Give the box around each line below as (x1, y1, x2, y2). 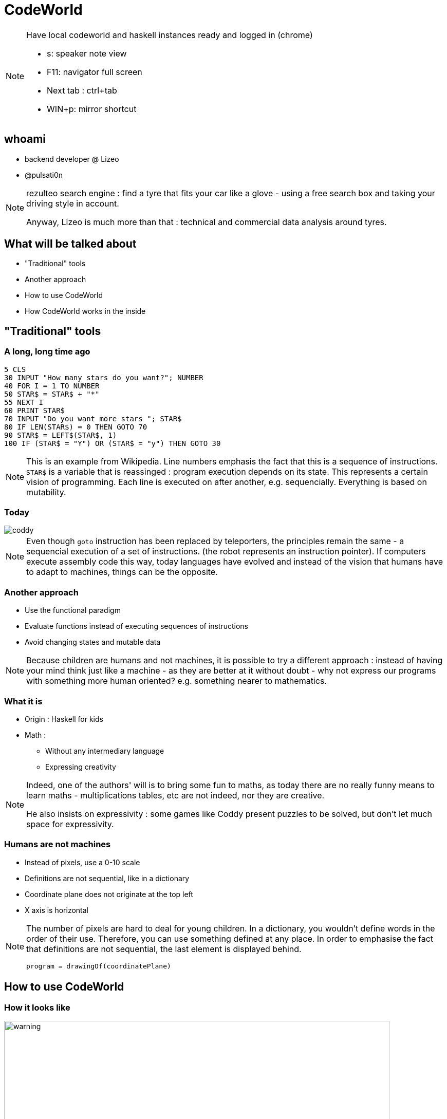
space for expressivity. (26, 818, 114, 829)
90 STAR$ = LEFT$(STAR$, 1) (4, 431, 117, 439)
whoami (4, 133, 46, 146)
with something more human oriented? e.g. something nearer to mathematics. (26, 676, 327, 686)
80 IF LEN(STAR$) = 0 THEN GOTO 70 (4, 422, 147, 431)
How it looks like (4, 1002, 70, 1013)
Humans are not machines (4, 839, 111, 850)
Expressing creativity (45, 762, 116, 771)
